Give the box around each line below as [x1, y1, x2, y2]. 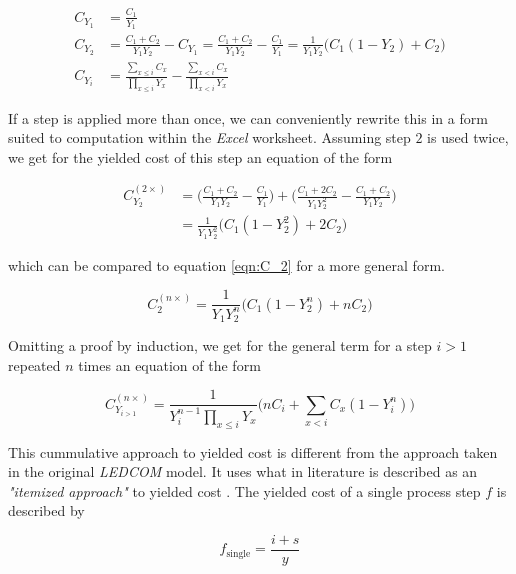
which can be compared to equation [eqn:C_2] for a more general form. [8, 254, 445, 275]
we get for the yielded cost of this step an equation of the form [8, 146, 393, 167]
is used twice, [427, 127, 509, 148]
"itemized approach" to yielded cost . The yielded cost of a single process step [8, 480, 481, 501]
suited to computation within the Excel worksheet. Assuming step [8, 127, 411, 148]
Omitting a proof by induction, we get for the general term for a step [8, 335, 432, 356]
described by [8, 500, 85, 521]
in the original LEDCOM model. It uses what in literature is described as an [8, 461, 478, 482]
